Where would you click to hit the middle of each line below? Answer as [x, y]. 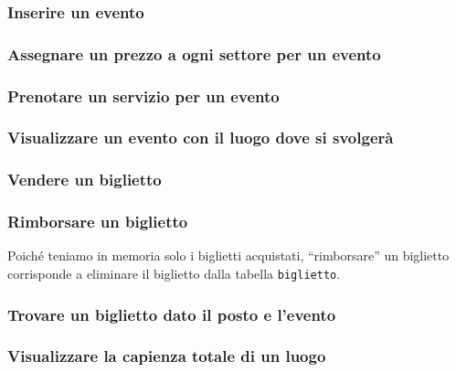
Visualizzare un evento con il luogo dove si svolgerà [201, 138]
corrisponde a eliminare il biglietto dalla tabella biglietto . [174, 274]
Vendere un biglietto [85, 180]
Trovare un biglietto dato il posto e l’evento [172, 314]
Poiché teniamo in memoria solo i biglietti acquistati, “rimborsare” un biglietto [228, 255]
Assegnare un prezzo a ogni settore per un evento [194, 53]
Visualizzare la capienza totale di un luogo [167, 356]
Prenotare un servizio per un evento [143, 96]
